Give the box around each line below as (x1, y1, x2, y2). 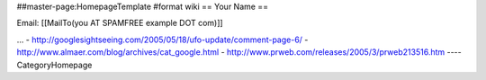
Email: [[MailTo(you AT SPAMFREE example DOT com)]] (16, 18, 224, 29)
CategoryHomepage (16, 59, 93, 70)
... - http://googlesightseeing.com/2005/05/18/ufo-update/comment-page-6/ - (16, 34, 309, 45)
